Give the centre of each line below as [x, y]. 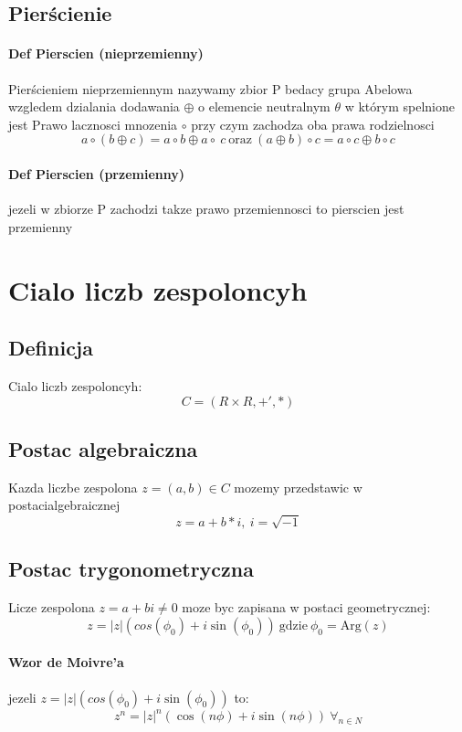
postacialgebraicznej [64, 505]
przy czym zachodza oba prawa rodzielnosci [313, 124]
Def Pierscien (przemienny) [96, 173]
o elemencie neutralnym [264, 106]
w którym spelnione [399, 106]
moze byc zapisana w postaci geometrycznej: [306, 607]
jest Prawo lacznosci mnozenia [93, 124]
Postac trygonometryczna [131, 569]
